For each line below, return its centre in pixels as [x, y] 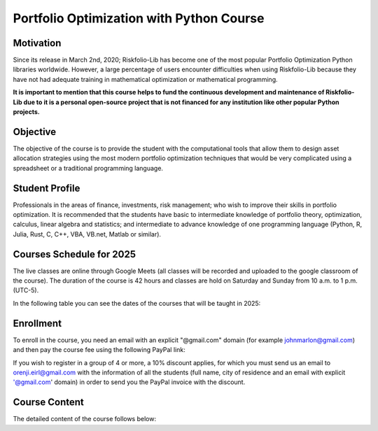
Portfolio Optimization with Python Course [139, 18]
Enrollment [37, 323]
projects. [26, 112]
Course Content [48, 402]
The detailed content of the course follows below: [85, 419]
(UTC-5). [26, 290]
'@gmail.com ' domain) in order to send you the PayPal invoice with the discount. [129, 382]
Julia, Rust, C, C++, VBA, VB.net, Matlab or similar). [87, 234]
